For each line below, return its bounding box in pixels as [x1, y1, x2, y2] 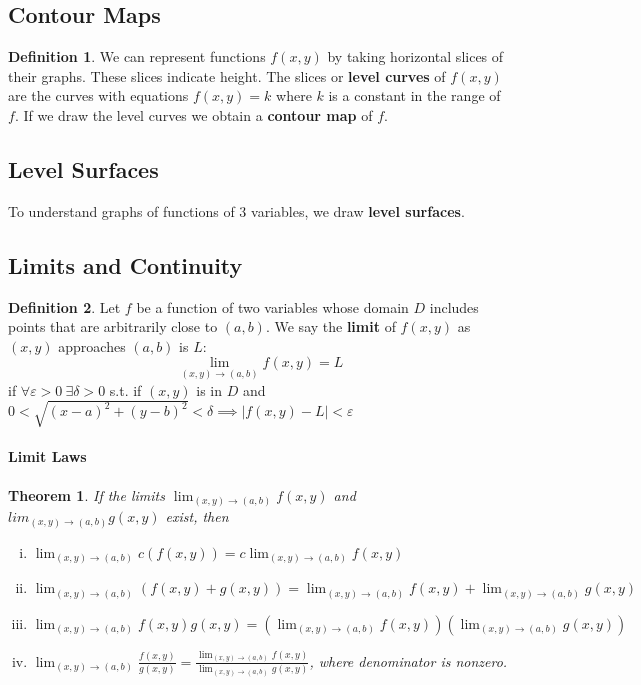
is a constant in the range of [328, 85, 501, 106]
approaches [58, 335, 126, 356]
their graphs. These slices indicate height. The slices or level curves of [8, 65, 446, 86]
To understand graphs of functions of [8, 200, 235, 221]
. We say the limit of [265, 316, 396, 337]
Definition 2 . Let [8, 296, 121, 317]
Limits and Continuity [8, 249, 243, 280]
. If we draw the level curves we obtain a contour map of [14, 104, 373, 125]
